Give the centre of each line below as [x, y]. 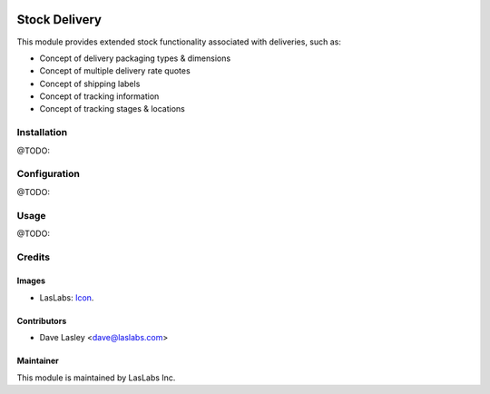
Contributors [42, 320]
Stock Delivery [59, 20]
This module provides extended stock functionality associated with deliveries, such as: [179, 42]
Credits [33, 257]
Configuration [49, 174]
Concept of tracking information [99, 96]
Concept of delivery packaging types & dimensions [135, 58]
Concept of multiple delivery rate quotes [115, 71]
